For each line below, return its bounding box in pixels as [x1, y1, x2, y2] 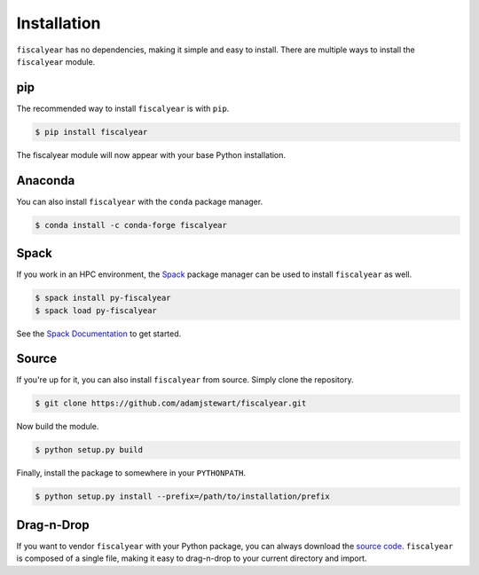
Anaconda [16, 173, 75, 188]
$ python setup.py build [35, 445, 144, 455]
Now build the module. [16, 421, 99, 432]
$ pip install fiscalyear [35, 127, 148, 137]
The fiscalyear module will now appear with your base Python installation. [16, 149, 287, 160]
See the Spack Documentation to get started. [16, 328, 182, 339]
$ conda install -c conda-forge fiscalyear [35, 220, 228, 230]
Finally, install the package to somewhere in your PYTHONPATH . [16, 468, 247, 478]
